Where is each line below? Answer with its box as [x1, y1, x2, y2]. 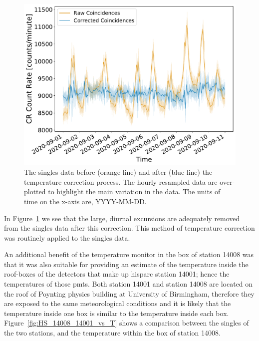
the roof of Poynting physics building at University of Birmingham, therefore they [4, 288, 255, 299]
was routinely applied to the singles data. [4, 232, 130, 243]
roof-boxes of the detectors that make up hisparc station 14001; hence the [4, 269, 230, 279]
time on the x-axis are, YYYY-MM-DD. [24, 196, 147, 206]
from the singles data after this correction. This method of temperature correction [4, 223, 255, 233]
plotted [24, 186, 46, 197]
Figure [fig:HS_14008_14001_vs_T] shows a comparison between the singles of [4, 318, 249, 328]
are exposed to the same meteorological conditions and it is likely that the [4, 298, 231, 309]
